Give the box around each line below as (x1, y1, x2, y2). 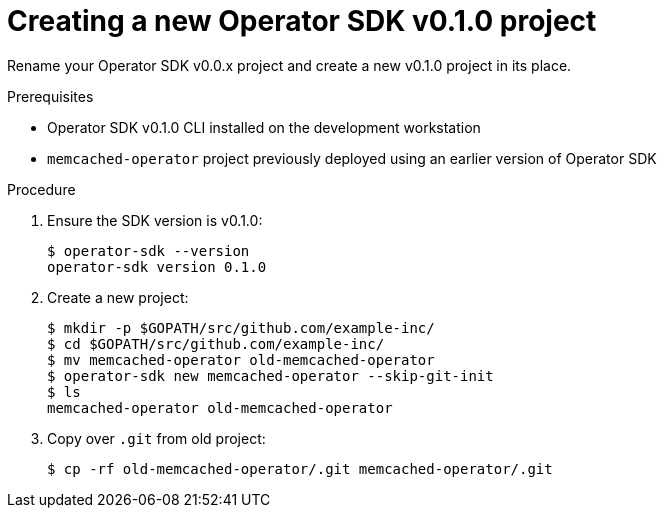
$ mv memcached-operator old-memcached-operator (47, 351, 435, 368)
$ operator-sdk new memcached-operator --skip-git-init (47, 367, 494, 384)
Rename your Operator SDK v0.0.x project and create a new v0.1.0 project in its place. (7, 56, 572, 74)
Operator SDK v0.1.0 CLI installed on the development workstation (47, 118, 481, 136)
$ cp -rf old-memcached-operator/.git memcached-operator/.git (47, 460, 553, 477)
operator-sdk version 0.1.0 (47, 258, 267, 275)
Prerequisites (7, 87, 94, 105)
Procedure (7, 180, 76, 198)
